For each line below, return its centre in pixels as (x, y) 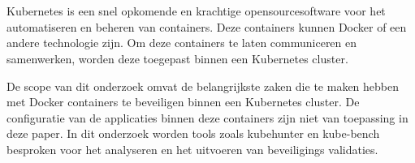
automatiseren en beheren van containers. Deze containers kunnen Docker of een (207, 26)
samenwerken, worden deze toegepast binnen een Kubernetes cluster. (177, 58)
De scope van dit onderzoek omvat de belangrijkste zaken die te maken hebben (203, 86)
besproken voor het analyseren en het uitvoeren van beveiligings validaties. (192, 149)
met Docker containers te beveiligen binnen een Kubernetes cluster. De (183, 102)
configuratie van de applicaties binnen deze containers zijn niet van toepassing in (207, 117)
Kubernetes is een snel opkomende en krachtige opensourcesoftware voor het (196, 11)
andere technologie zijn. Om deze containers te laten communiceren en (182, 43)
